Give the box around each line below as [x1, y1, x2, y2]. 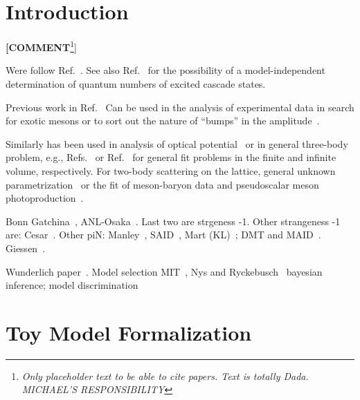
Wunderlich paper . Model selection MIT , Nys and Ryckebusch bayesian [6, 264, 323, 278]
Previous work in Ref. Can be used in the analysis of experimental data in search [6, 99, 354, 114]
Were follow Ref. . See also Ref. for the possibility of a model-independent [6, 63, 325, 77]
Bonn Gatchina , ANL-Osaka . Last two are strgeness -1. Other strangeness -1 [6, 213, 341, 228]
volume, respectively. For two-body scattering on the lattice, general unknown [6, 163, 336, 178]
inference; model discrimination [6, 278, 138, 292]
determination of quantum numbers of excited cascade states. [6, 76, 266, 91]
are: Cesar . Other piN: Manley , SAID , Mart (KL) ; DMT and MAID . [6, 227, 321, 242]
